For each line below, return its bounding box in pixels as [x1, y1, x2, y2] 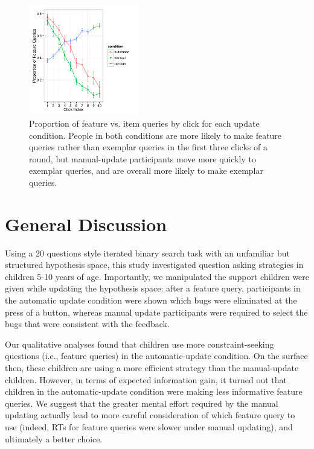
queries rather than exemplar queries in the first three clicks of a [29, 141, 268, 153]
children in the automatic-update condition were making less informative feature [5, 385, 303, 398]
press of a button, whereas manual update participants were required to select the [5, 305, 308, 318]
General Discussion [5, 211, 167, 236]
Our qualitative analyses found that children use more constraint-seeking [5, 337, 274, 350]
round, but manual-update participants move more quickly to [29, 152, 256, 165]
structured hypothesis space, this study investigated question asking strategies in [5, 258, 304, 271]
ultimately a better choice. [5, 432, 103, 445]
